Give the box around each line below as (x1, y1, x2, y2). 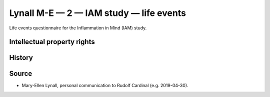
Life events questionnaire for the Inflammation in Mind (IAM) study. (9, 25, 147, 31)
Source (9, 70, 32, 78)
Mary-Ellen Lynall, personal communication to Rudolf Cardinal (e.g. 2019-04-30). (21, 83, 188, 89)
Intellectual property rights (9, 38, 95, 46)
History (9, 54, 33, 62)
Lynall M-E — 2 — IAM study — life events (9, 7, 186, 18)
